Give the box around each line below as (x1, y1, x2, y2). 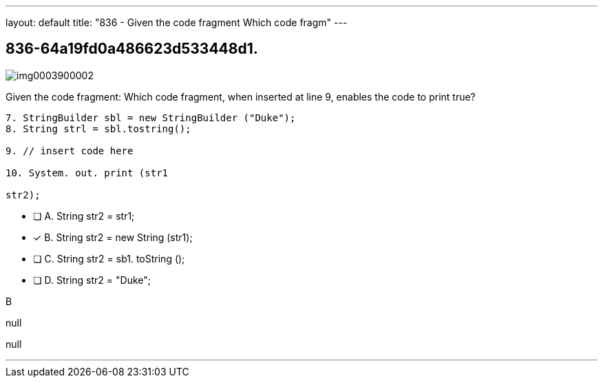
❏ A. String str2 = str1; (33, 209, 135, 222)
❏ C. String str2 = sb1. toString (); (33, 252, 185, 265)
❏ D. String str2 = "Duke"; (33, 273, 151, 286)
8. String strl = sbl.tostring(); (6, 123, 191, 134)
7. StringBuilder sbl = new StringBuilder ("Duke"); (6, 112, 296, 123)
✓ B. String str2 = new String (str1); (33, 231, 193, 243)
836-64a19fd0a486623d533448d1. (6, 40, 258, 58)
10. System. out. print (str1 (6, 167, 169, 178)
